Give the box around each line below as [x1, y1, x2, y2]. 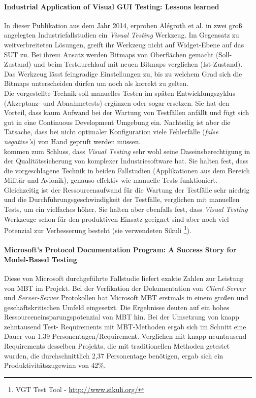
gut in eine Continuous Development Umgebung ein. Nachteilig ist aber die [4, 117, 230, 127]
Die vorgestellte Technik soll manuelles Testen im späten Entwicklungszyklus [4, 87, 235, 98]
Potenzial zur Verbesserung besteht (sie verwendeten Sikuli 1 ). [4, 224, 192, 235]
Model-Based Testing [4, 254, 77, 264]
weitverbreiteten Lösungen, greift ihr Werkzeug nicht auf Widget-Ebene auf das [4, 39, 244, 49]
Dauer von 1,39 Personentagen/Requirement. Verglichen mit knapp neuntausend [4, 331, 247, 341]
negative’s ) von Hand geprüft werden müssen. [4, 136, 141, 146]
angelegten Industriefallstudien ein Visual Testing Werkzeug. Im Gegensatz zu [4, 30, 239, 40]
